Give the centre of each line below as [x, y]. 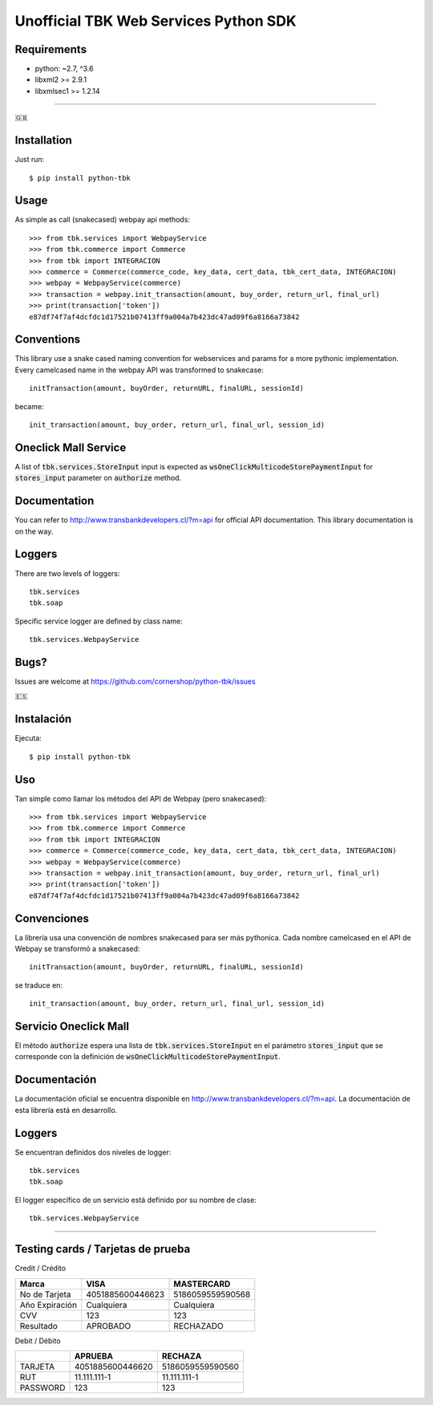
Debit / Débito [38, 1341]
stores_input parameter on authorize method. [98, 478]
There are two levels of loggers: [67, 573]
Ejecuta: [28, 738]
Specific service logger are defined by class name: [99, 621]
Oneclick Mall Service [71, 447]
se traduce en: [39, 985]
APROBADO [108, 1326]
